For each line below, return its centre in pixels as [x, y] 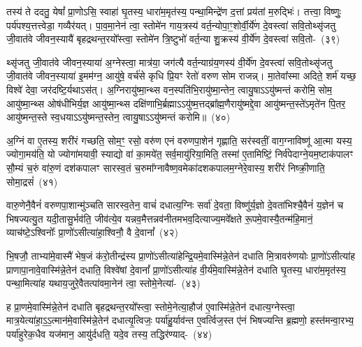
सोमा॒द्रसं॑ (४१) [32, 181]
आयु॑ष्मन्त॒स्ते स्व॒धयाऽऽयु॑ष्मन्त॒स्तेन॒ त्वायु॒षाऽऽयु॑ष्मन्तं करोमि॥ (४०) [118, 117]
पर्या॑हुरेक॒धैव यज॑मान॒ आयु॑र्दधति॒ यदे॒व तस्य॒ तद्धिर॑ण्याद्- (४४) [109, 333]
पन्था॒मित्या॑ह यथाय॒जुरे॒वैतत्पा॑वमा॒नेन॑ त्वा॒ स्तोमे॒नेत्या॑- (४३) [103, 283]
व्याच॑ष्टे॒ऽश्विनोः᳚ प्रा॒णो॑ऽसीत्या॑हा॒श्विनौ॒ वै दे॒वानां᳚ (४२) [92, 232]
